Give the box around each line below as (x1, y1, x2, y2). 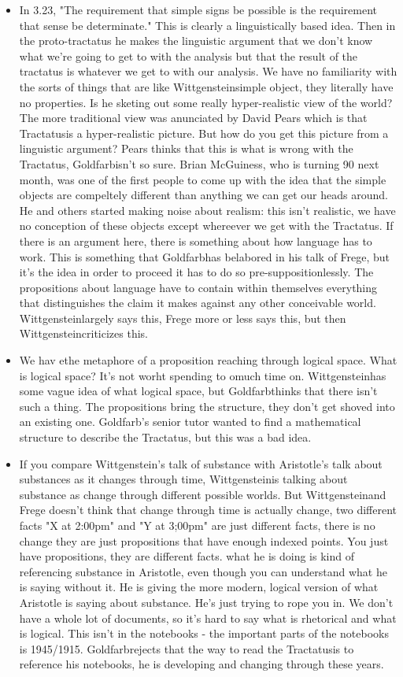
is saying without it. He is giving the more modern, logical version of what (19, 579, 379, 595)
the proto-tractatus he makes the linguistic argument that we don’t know (19, 32, 373, 49)
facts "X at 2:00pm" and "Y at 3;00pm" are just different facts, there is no (19, 517, 375, 533)
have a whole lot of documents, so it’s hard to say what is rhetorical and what (19, 609, 397, 626)
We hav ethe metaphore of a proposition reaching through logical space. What (19, 352, 397, 368)
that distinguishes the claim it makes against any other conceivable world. (19, 294, 376, 311)
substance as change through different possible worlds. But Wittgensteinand (19, 486, 386, 502)
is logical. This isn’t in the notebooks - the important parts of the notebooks (19, 625, 389, 642)
